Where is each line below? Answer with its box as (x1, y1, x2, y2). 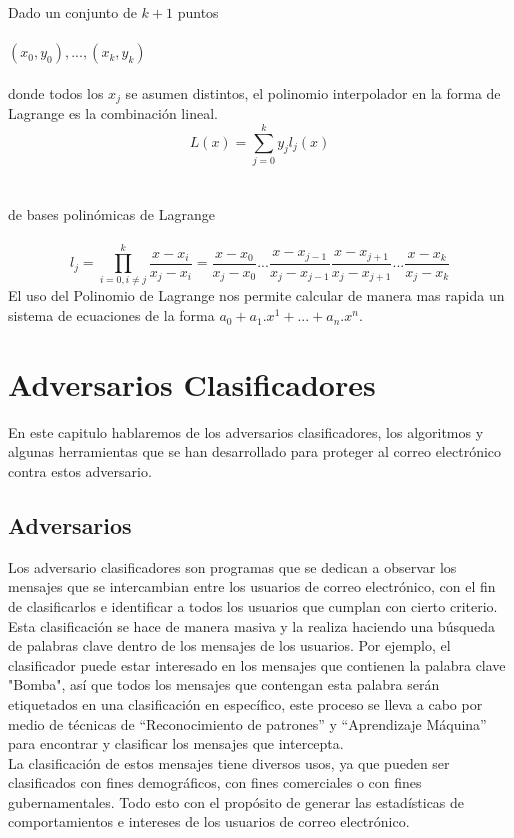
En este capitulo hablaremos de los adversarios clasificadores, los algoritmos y (8, 421, 484, 442)
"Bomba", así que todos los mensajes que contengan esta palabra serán (8, 674, 440, 695)
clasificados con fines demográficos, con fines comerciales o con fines (8, 772, 422, 793)
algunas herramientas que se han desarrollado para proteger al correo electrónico (8, 441, 502, 462)
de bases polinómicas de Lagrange (8, 204, 215, 225)
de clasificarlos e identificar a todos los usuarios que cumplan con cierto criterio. (8, 595, 498, 616)
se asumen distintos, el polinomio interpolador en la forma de (125, 82, 501, 103)
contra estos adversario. (8, 460, 152, 481)
